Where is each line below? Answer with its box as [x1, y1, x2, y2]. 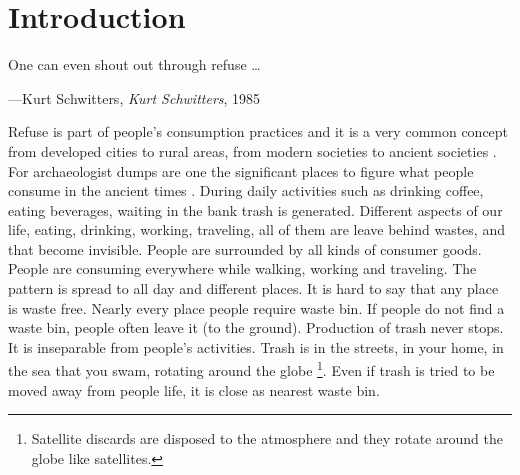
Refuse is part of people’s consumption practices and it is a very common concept [8, 121, 509, 142]
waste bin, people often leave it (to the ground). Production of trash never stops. [8, 317, 504, 338]
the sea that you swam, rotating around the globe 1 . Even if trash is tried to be [8, 357, 495, 381]
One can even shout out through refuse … [8, 54, 261, 75]
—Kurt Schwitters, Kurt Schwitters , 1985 [8, 87, 261, 108]
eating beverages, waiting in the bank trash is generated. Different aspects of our [8, 199, 503, 220]
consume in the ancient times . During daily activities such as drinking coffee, [8, 180, 484, 201]
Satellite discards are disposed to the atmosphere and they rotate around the [31, 428, 503, 449]
